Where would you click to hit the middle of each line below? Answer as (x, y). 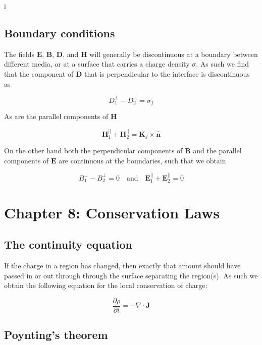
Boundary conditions (60, 33)
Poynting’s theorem (56, 335)
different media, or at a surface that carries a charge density (97, 64)
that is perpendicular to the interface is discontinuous (167, 73)
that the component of (39, 73)
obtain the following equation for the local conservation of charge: (106, 285)
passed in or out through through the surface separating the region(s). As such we (131, 275)
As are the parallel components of (56, 116)
